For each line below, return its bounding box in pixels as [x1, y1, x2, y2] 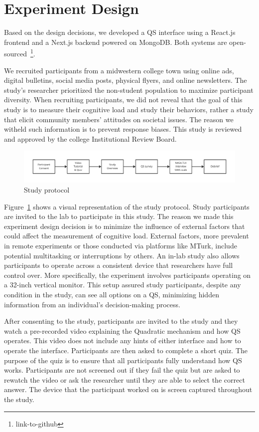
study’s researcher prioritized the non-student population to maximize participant [4, 84, 254, 95]
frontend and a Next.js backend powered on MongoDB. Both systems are [4, 36, 227, 47]
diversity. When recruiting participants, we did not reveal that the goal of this [4, 94, 243, 105]
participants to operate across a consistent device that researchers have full [4, 260, 233, 270]
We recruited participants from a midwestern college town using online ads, [4, 65, 234, 75]
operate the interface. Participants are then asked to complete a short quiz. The [4, 345, 248, 355]
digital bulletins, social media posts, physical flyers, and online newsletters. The [4, 75, 247, 85]
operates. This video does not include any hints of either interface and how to [4, 335, 241, 346]
